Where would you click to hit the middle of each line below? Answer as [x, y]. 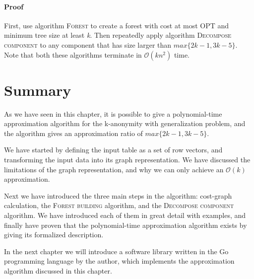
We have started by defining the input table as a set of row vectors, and [113, 150]
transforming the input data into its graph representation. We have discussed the [127, 160]
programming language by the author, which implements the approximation [119, 261]
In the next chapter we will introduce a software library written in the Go [116, 251]
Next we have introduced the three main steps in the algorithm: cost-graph [118, 195]
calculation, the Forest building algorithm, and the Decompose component [119, 205]
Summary [38, 90]
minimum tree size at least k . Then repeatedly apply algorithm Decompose [118, 35]
